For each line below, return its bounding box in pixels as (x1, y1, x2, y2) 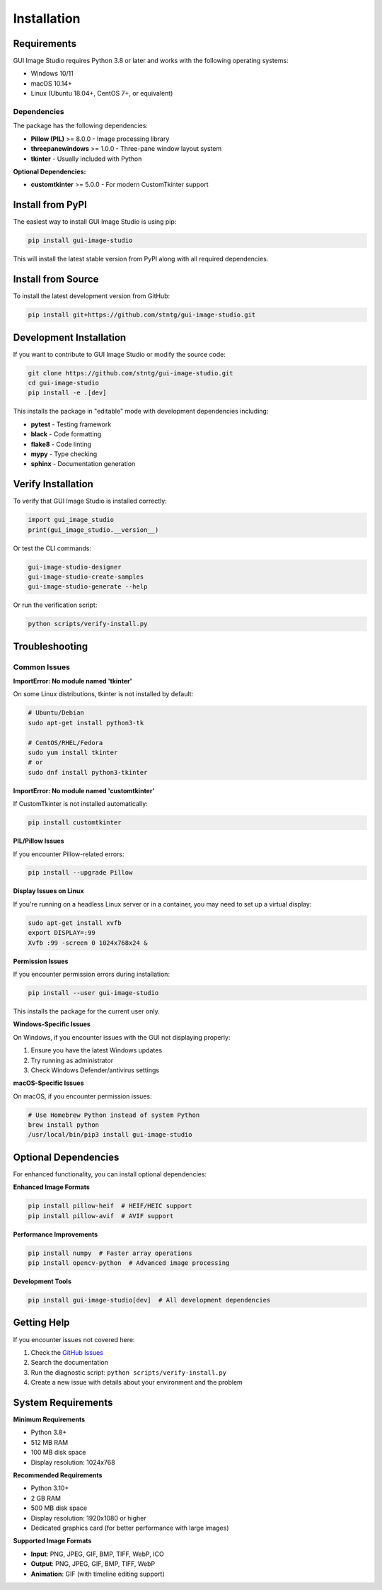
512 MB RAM (30, 1438, 69, 1446)
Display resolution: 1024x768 (30, 1458, 116, 1466)
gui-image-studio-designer (28, 563, 122, 571)
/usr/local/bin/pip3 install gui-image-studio (28, 1130, 192, 1139)
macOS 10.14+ (30, 79, 72, 88)
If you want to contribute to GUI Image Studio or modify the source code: (13, 350, 226, 358)
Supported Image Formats (13, 1537, 92, 1545)
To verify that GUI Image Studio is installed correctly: (13, 496, 168, 506)
